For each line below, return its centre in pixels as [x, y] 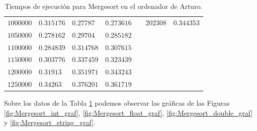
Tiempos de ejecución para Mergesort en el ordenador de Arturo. [104, 6]
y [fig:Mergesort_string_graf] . [50, 122]
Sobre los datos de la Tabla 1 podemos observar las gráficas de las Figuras [117, 103]
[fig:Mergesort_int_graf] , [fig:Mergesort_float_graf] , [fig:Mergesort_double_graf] [128, 112]
